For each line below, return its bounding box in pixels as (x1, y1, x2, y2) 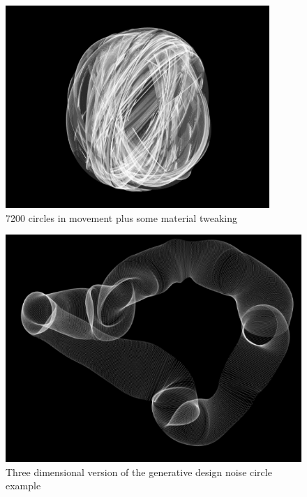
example (6, 478, 41, 493)
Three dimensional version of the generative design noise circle (6, 464, 272, 479)
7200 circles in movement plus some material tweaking (6, 210, 237, 225)
